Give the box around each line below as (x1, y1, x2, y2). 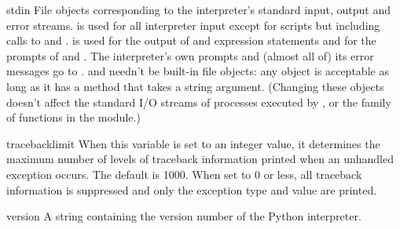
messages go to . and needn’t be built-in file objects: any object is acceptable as (6, 63, 389, 79)
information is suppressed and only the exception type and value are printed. (6, 181, 377, 198)
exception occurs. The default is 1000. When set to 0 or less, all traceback (6, 165, 362, 182)
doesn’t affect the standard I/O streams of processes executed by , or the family (6, 93, 391, 110)
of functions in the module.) (6, 109, 141, 125)
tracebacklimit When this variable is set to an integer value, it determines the (6, 135, 380, 151)
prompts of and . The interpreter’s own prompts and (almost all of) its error (6, 47, 374, 64)
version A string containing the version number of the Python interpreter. (6, 208, 361, 224)
